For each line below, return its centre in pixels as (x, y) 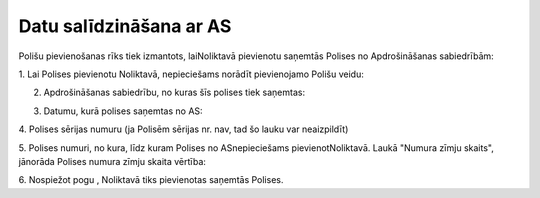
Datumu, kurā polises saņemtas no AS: (123, 111)
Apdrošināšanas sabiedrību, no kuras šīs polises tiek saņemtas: (174, 92)
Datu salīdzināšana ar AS (125, 26)
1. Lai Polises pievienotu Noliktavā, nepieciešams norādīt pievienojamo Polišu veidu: (191, 74)
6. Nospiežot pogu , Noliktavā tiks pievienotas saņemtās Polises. (151, 180)
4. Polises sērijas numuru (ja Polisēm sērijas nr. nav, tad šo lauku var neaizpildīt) (183, 129)
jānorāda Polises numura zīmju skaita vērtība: (112, 161)
